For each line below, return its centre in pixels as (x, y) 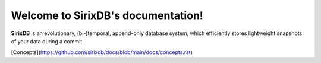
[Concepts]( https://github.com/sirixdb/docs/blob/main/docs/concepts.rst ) (102, 52)
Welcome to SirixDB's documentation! (107, 15)
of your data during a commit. (48, 41)
